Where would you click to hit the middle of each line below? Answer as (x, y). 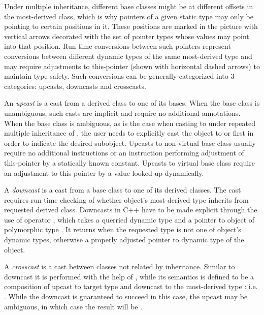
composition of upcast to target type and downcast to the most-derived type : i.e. (131, 286)
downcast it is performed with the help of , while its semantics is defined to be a (129, 276)
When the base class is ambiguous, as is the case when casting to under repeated (130, 123)
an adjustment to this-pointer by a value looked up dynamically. (104, 172)
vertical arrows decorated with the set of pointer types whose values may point (127, 36)
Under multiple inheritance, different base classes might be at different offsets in (129, 6)
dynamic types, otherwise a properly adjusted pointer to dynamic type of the (124, 240)
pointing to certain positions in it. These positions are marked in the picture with (131, 26)
